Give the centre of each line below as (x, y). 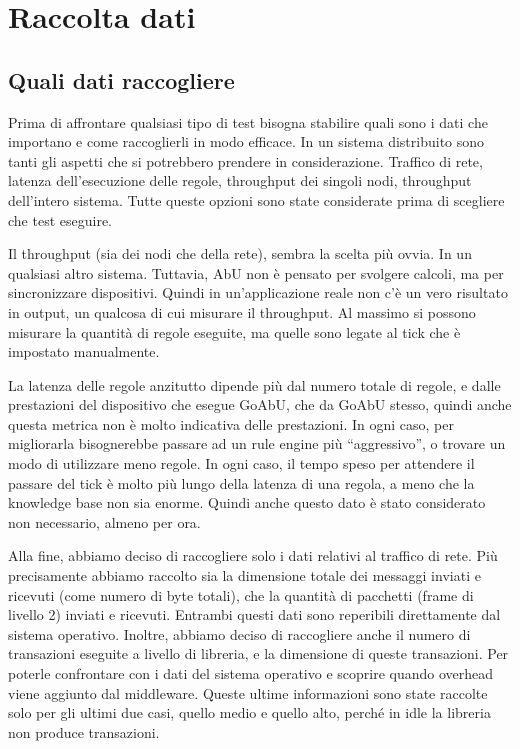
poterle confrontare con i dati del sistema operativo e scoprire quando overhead (251, 673)
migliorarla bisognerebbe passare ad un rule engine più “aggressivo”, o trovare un (257, 443)
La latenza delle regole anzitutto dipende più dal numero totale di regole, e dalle (254, 384)
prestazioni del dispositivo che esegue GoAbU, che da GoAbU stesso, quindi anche (260, 404)
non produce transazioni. (84, 731)
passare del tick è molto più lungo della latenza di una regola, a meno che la (241, 482)
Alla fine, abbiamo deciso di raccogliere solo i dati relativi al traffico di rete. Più (253, 555)
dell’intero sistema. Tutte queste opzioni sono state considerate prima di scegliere (256, 199)
